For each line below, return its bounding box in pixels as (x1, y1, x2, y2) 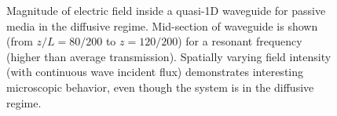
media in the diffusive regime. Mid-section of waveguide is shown (6, 17, 318, 34)
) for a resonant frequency (178, 33, 302, 49)
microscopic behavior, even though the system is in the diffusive (6, 78, 314, 95)
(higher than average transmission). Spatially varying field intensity (6, 48, 332, 64)
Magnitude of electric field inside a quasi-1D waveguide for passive (6, 2, 326, 18)
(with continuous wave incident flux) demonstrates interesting (6, 63, 303, 80)
